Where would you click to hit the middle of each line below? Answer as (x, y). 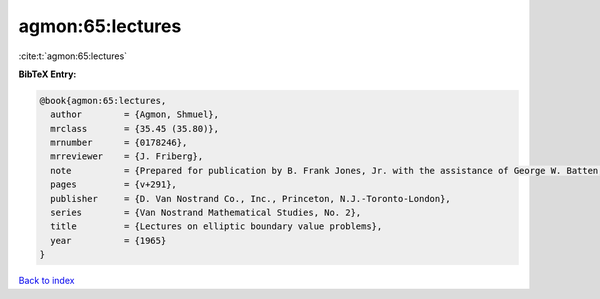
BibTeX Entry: (47, 74)
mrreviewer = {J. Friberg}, (127, 156)
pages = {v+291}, (113, 184)
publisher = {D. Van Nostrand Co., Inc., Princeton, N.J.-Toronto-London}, (251, 198)
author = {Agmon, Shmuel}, (135, 114)
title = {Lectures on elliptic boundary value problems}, (216, 226)
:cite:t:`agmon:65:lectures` (73, 56)
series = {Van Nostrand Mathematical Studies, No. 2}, (206, 213)
